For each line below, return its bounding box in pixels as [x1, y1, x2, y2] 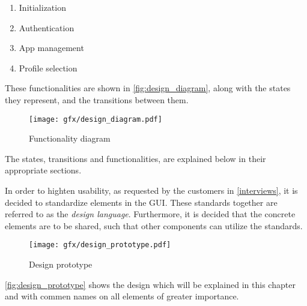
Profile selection [19, 61, 78, 74]
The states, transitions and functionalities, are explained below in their [5, 152, 266, 164]
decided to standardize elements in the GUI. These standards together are [5, 196, 278, 208]
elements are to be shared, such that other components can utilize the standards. [5, 219, 303, 232]
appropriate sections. [5, 164, 82, 176]
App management [19, 41, 84, 54]
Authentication [19, 21, 74, 34]
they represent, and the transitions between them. [5, 93, 189, 106]
